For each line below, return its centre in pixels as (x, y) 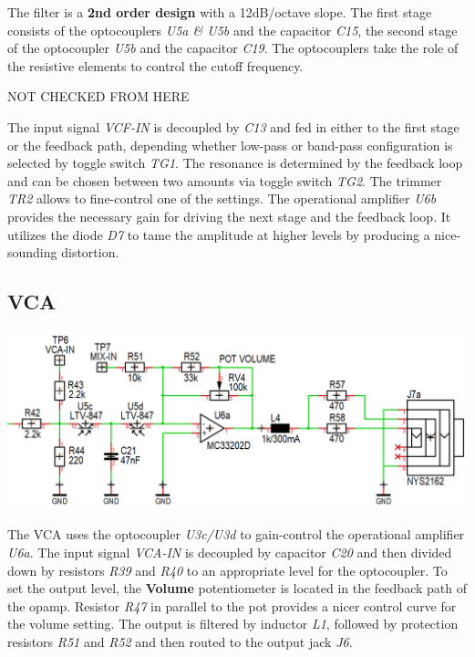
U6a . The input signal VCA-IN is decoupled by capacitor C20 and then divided (230, 553)
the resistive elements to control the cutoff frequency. (155, 65)
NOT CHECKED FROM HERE (98, 96)
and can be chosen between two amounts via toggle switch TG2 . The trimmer (225, 180)
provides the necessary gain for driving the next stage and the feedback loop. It (229, 216)
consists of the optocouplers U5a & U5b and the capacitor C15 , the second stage (232, 30)
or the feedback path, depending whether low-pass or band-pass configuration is (230, 145)
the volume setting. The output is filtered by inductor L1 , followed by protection (233, 624)
